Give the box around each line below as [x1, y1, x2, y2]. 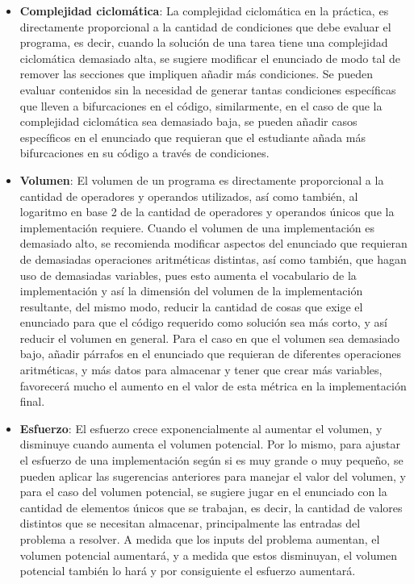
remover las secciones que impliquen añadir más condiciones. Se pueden [19, 65, 373, 82]
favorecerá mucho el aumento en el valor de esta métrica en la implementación [19, 377, 407, 394]
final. [19, 393, 45, 410]
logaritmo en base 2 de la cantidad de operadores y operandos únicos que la [19, 203, 395, 220]
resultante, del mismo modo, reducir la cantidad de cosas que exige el [19, 298, 363, 315]
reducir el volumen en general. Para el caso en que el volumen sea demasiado [19, 329, 400, 346]
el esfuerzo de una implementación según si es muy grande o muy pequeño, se [19, 452, 404, 469]
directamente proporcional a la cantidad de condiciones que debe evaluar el [19, 18, 391, 35]
